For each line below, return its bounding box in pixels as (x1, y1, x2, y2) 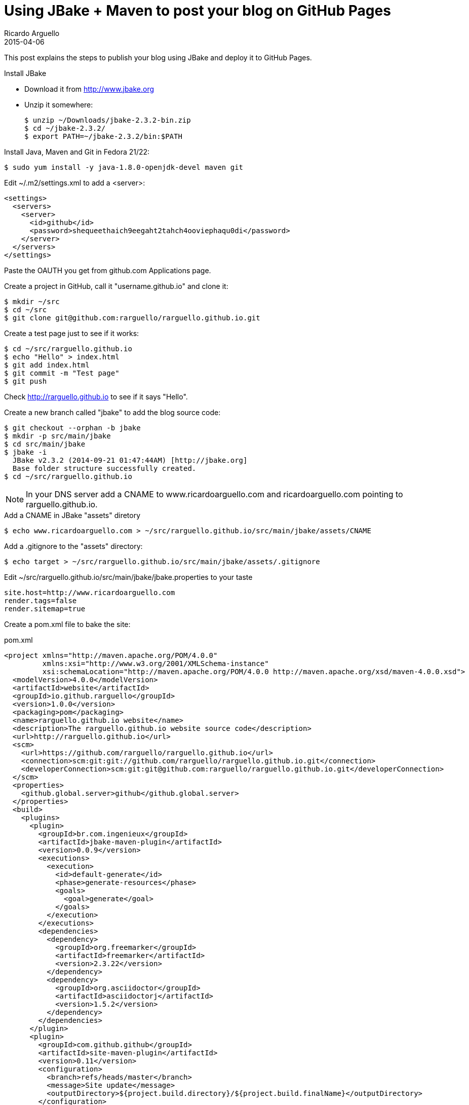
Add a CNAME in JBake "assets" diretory (4, 510, 141, 520)
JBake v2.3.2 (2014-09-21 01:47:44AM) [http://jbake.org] (12, 456, 248, 464)
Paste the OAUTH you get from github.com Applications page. (4, 266, 211, 275)
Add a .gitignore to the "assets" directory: (4, 541, 143, 550)
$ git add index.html (4, 360, 90, 369)
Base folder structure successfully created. (12, 464, 197, 472)
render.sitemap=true (4, 604, 86, 613)
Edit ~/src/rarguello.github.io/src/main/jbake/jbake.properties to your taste (4, 572, 253, 581)
